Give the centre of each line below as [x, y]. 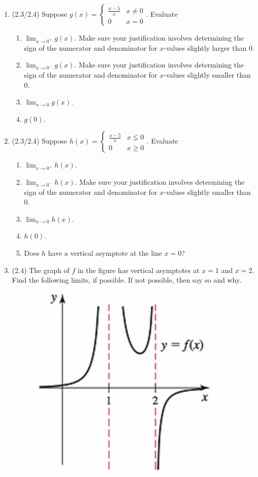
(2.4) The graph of [41, 270]
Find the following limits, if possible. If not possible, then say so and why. [127, 280]
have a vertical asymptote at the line [105, 253]
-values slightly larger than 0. [209, 47]
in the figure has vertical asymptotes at [139, 270]
